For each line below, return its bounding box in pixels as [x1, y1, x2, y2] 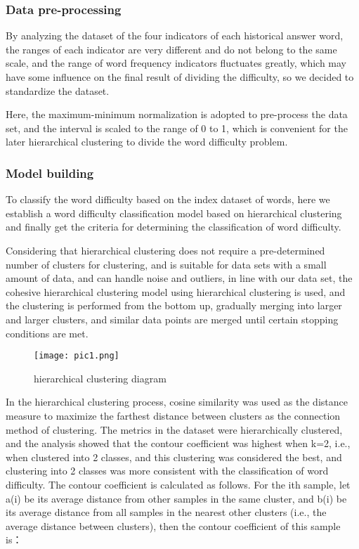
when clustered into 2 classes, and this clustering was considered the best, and [6, 449, 342, 464]
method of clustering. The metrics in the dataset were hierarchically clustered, [6, 422, 343, 437]
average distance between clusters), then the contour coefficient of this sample [6, 518, 341, 533]
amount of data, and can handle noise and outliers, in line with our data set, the [6, 271, 353, 285]
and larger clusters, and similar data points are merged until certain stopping [6, 311, 339, 326]
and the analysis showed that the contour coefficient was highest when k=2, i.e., [6, 436, 351, 451]
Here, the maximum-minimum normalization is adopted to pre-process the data [6, 107, 348, 122]
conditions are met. [6, 325, 89, 340]
